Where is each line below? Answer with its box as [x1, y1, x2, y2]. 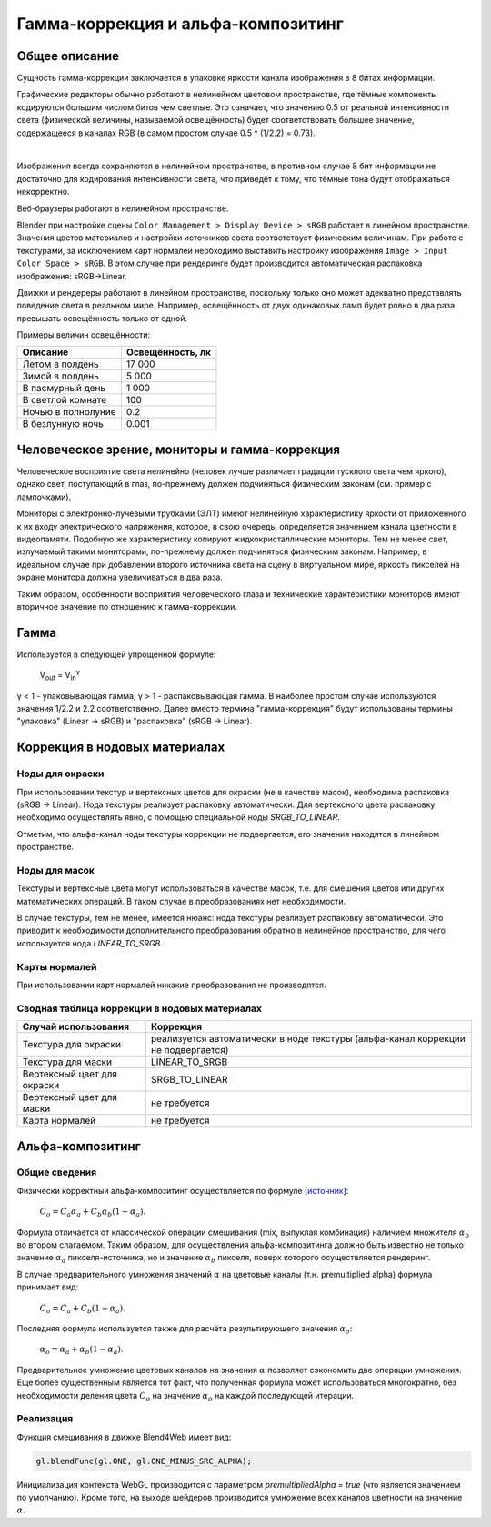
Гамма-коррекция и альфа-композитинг [16, 14, 345, 34]
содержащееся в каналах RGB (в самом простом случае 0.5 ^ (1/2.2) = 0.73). [16, 127, 316, 138]
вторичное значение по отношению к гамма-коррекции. [16, 601, 238, 612]
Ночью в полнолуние [22, 406, 117, 419]
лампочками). [16, 491, 72, 502]
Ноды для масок [16, 864, 95, 876]
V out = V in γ [39, 668, 81, 683]
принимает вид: [16, 1281, 79, 1292]
